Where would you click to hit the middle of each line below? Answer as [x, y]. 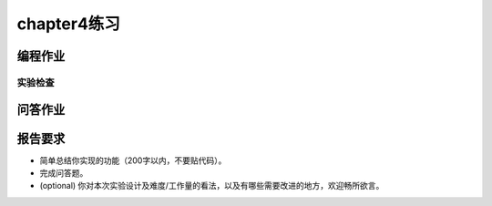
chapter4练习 [68, 24]
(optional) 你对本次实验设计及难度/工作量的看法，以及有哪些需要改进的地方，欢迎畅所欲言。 [212, 186]
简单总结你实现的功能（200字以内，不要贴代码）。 [133, 160]
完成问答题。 [64, 173]
